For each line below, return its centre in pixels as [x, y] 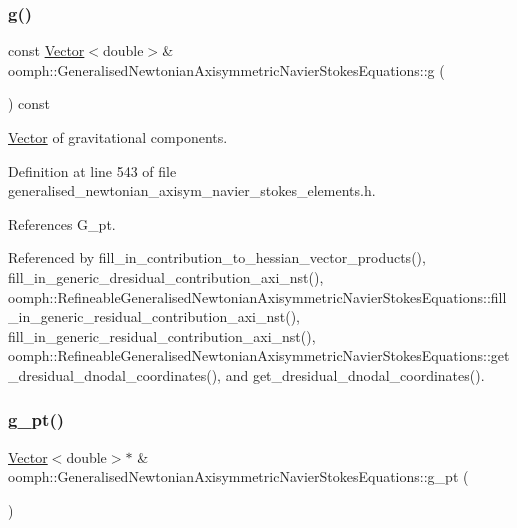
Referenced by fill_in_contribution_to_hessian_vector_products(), [217, 257]
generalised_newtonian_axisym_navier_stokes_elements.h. [192, 190]
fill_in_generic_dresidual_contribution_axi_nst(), [166, 276]
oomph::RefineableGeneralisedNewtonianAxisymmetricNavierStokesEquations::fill [257, 296]
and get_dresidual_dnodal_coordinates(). [355, 374]
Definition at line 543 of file [92, 170]
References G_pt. [62, 223]
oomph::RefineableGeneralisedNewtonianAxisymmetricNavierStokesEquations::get [259, 355]
